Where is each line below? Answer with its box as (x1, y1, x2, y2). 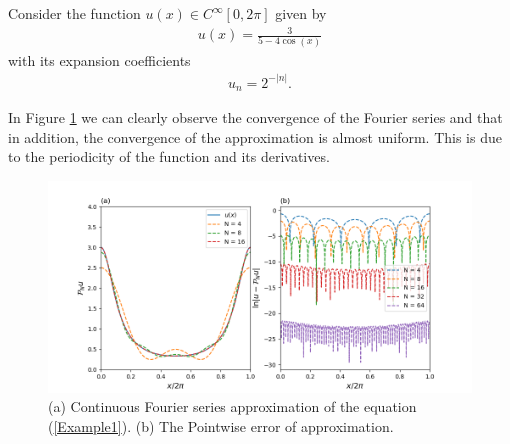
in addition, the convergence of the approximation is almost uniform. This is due (8, 126, 502, 147)
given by (275, 3, 327, 23)
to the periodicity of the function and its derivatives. (8, 146, 330, 167)
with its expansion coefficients (8, 49, 191, 70)
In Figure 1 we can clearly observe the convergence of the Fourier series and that (8, 107, 503, 128)
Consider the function (8, 3, 141, 23)
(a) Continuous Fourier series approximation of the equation (48, 396, 417, 417)
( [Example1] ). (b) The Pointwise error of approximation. (48, 416, 394, 436)
